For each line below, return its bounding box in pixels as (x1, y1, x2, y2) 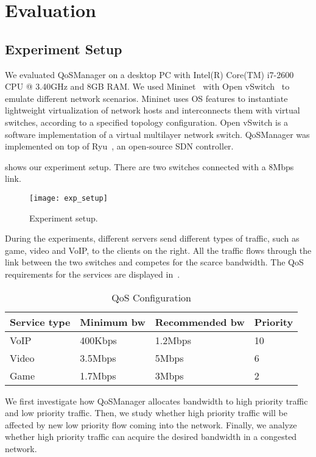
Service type (10, 314, 71, 329)
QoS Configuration (111, 290, 191, 304)
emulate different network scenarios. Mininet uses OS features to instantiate (5, 92, 288, 104)
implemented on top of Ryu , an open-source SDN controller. (5, 140, 234, 153)
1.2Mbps (155, 333, 191, 347)
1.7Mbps (80, 368, 116, 383)
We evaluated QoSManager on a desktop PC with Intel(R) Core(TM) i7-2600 (5, 68, 294, 81)
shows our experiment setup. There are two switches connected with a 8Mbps (5, 160, 294, 173)
